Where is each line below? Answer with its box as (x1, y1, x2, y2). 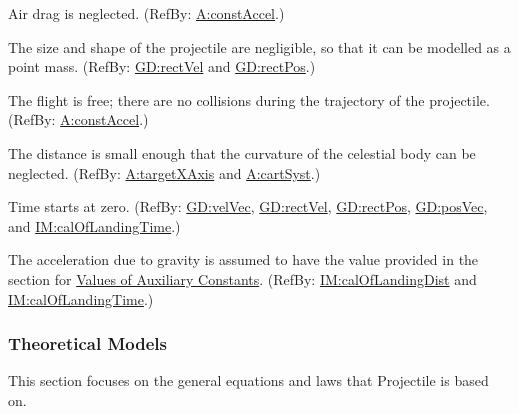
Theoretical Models (8, 331, 167, 356)
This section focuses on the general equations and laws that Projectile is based (8, 370, 489, 391)
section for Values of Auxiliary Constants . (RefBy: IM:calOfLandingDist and (8, 268, 477, 289)
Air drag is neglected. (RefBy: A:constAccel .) (8, 3, 285, 23)
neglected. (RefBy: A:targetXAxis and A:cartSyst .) (8, 162, 321, 183)
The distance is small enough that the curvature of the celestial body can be (8, 142, 476, 163)
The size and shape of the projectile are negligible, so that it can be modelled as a (8, 36, 511, 57)
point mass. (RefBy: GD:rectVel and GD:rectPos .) (8, 56, 316, 77)
